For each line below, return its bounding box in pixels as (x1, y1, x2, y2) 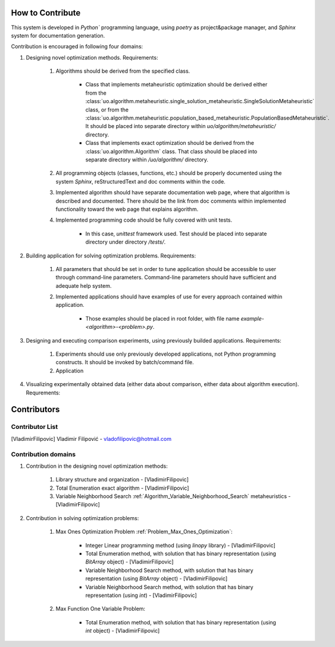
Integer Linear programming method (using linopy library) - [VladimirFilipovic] (85, 542, 276, 549)
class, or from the (85, 106, 129, 113)
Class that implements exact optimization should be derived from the (85, 139, 254, 147)
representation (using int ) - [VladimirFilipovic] (85, 592, 198, 599)
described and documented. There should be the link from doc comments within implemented (55, 197, 286, 204)
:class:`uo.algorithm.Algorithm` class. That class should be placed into (85, 148, 258, 155)
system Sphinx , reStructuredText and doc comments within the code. (55, 178, 226, 185)
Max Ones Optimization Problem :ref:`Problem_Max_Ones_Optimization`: (55, 528, 233, 536)
